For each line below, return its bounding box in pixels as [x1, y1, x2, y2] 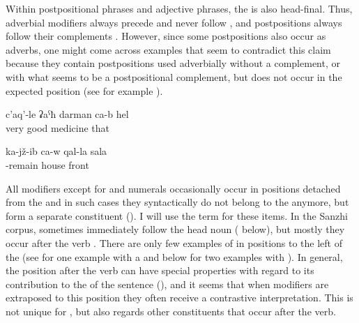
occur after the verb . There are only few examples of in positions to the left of [6, 235, 343, 250]
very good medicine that [6, 120, 109, 135]
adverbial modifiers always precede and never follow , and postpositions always [6, 15, 342, 29]
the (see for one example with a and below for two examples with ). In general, [6, 249, 343, 264]
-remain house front [6, 157, 89, 172]
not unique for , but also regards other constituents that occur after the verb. [6, 303, 336, 318]
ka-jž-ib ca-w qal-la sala [6, 144, 107, 158]
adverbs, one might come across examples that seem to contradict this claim [6, 42, 331, 57]
